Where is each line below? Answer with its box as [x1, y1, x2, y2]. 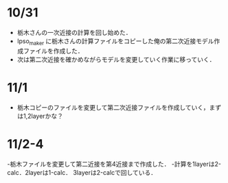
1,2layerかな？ [23, 112, 64, 120]
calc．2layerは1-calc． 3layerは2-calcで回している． [7, 168, 157, 176]
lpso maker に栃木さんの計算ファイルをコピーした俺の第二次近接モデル [16, 36, 214, 47]
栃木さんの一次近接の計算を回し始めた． [16, 28, 132, 36]
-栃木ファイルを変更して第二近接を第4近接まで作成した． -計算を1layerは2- [7, 160, 222, 168]
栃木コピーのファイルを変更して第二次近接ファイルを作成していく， [16, 103, 209, 111]
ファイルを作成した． [23, 47, 84, 55]
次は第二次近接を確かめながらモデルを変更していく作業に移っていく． [16, 55, 216, 63]
